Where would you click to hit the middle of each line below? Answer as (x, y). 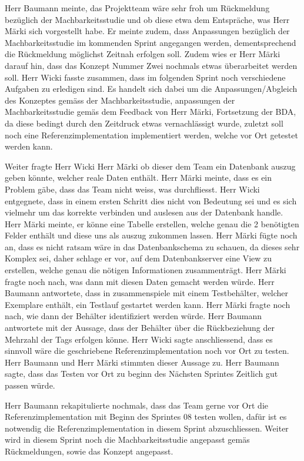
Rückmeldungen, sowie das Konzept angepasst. (89, 451)
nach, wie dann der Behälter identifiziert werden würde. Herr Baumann (133, 316)
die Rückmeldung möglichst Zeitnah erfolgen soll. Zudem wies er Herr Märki (143, 54)
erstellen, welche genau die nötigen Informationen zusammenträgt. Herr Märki (146, 270)
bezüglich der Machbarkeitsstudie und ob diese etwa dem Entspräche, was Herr (147, 19)
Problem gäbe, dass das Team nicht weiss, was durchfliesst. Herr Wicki (132, 189)
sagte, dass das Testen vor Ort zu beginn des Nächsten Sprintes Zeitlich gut (141, 374)
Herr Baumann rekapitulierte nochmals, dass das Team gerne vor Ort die (136, 405)
